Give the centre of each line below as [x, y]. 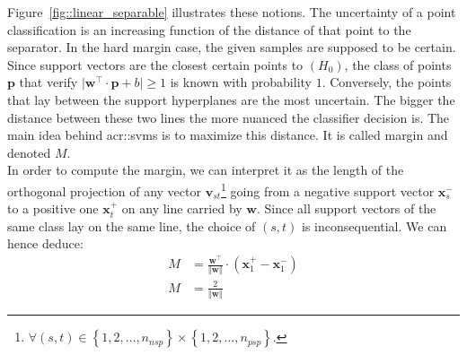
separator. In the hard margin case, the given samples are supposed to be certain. [232, 47]
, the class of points [398, 64]
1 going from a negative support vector [328, 189]
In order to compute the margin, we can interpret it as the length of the [206, 170]
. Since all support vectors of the [346, 208]
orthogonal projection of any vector [104, 190]
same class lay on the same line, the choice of [132, 225]
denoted [29, 152]
